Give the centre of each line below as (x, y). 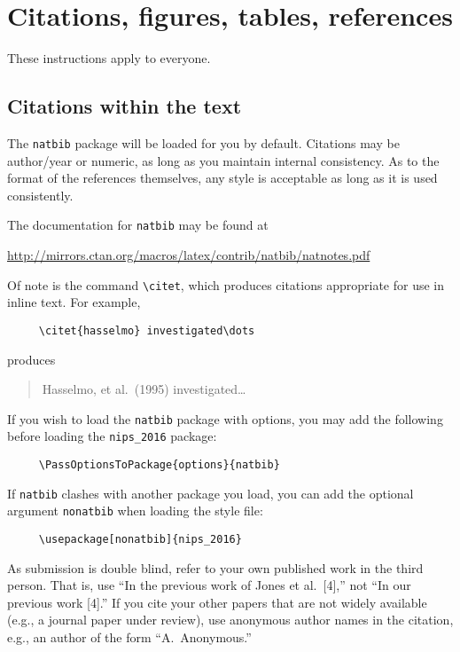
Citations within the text (125, 106)
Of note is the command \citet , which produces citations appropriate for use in (226, 284)
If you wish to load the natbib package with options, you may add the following (225, 418)
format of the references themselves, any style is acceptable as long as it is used (222, 178)
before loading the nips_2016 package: (112, 436)
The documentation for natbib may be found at (138, 225)
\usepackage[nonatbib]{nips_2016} (140, 539)
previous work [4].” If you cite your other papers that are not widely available (217, 602)
